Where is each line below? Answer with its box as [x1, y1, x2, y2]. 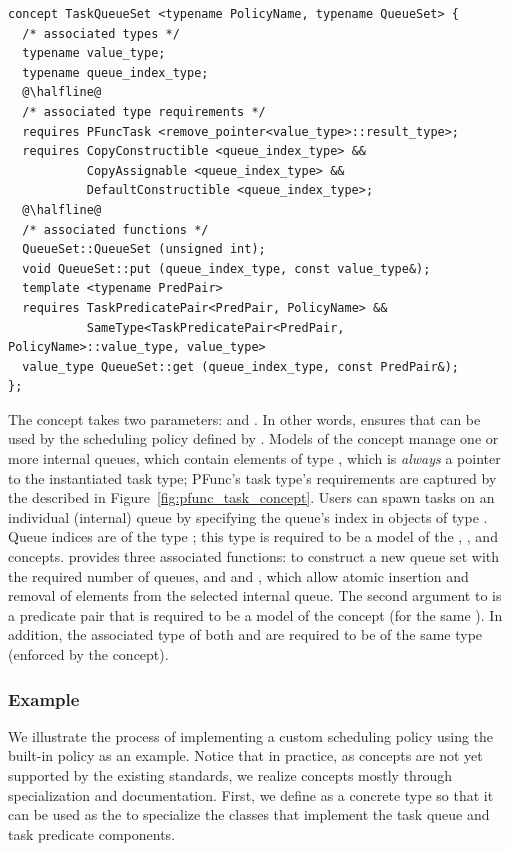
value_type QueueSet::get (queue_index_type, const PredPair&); [22, 359, 460, 374]
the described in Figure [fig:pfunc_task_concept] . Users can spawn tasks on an [8, 487, 495, 508]
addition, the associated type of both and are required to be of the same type [8, 624, 483, 645]
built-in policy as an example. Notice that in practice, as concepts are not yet [8, 745, 483, 766]
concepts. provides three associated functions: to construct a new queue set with [8, 546, 500, 567]
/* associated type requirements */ [22, 104, 266, 119]
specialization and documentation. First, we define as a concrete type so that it [8, 784, 494, 805]
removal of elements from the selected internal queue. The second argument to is [8, 585, 502, 606]
